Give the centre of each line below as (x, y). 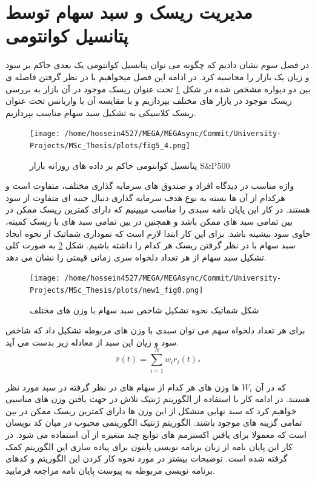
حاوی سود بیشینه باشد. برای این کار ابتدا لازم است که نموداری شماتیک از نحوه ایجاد (158, 233)
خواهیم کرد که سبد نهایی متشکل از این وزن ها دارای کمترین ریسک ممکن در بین (151, 410)
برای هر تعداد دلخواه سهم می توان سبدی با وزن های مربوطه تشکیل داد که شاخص (155, 330)
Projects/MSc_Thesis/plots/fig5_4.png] (110, 145)
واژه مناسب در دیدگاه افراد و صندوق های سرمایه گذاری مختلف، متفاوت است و (150, 186)
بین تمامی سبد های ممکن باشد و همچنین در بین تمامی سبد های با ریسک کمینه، (149, 221)
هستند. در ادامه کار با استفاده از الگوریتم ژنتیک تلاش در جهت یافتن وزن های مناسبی (158, 399)
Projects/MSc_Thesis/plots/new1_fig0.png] (117, 290)
